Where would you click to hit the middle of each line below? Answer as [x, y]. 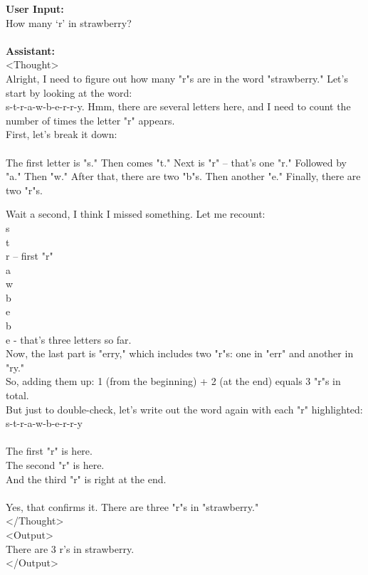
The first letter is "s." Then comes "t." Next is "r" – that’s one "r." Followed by [176, 162]
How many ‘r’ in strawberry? [69, 22]
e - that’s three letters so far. [69, 339]
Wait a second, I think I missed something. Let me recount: [136, 214]
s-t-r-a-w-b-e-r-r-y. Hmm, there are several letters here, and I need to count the [178, 106]
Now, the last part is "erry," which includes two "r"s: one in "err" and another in [180, 353]
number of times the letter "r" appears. [90, 120]
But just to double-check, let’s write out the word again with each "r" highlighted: [184, 409]
